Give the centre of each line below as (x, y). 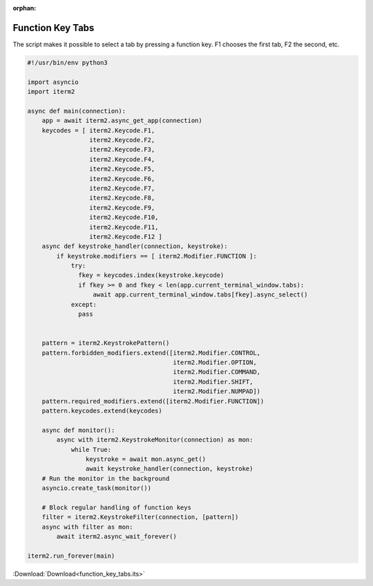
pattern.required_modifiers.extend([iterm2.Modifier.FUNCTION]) (153, 401)
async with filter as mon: (88, 527)
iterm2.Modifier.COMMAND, (217, 372)
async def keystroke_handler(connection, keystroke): (135, 246)
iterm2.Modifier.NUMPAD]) (217, 391)
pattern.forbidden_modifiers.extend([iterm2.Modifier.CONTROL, (151, 353)
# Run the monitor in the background (106, 478)
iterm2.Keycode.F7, (122, 188)
